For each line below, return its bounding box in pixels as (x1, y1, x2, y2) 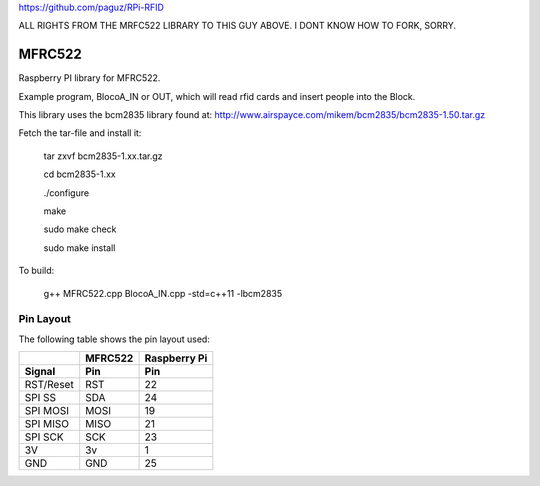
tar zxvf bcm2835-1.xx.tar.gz (43, 150, 164, 162)
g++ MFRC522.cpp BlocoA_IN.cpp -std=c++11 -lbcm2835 (43, 287, 283, 299)
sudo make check (43, 223, 117, 235)
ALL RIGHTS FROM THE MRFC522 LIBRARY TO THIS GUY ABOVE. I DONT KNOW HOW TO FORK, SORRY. (18, 20, 457, 32)
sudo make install (43, 241, 116, 254)
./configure (43, 186, 90, 199)
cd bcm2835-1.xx (43, 168, 116, 180)
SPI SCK (24, 430, 64, 444)
